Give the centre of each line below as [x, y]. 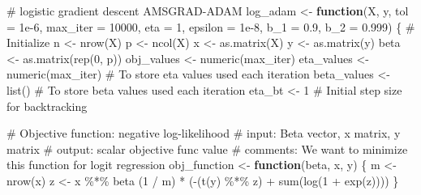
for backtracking [47, 106]
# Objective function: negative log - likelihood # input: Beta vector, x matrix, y [204, 133]
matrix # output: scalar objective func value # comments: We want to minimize [207, 148]
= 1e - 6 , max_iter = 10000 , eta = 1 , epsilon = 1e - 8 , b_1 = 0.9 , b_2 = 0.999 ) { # [211, 26]
